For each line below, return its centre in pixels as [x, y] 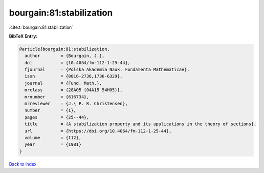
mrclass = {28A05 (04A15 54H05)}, [74, 90]
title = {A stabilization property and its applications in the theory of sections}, [141, 124]
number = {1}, [51, 110]
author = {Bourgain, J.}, [65, 56]
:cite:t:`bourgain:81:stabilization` [41, 27]
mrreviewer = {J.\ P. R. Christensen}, [76, 104]
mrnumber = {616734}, [57, 97]
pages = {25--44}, [57, 117]
